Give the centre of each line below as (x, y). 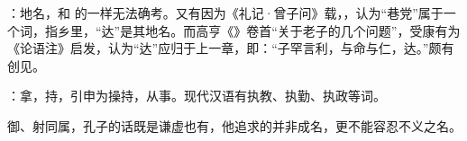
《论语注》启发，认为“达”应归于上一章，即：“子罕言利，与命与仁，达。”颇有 (231, 48)
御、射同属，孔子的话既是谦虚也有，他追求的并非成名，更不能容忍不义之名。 (234, 125)
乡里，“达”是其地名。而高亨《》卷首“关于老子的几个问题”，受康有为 (259, 30)
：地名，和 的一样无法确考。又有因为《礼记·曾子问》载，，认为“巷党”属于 (225, 13)
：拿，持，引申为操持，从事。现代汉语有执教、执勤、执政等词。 (197, 96)
